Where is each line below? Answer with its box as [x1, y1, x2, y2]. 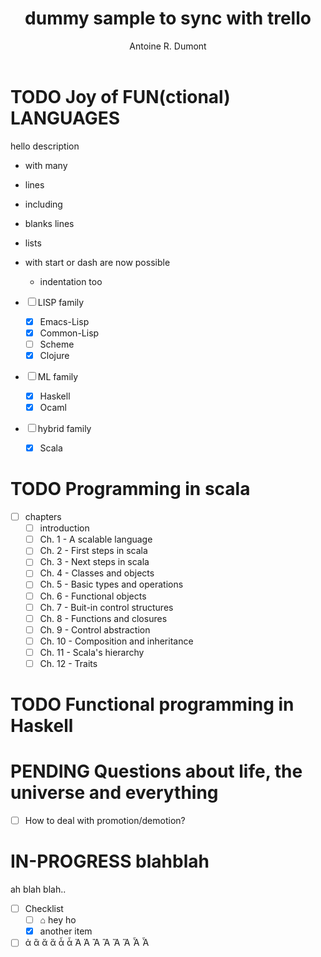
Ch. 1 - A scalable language [39, 533, 153, 546]
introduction [39, 522, 90, 534]
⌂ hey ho [39, 914, 77, 926]
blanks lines [24, 217, 75, 229]
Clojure [39, 349, 70, 361]
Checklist [24, 903, 64, 915]
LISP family [37, 296, 85, 308]
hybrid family [37, 423, 92, 435]
